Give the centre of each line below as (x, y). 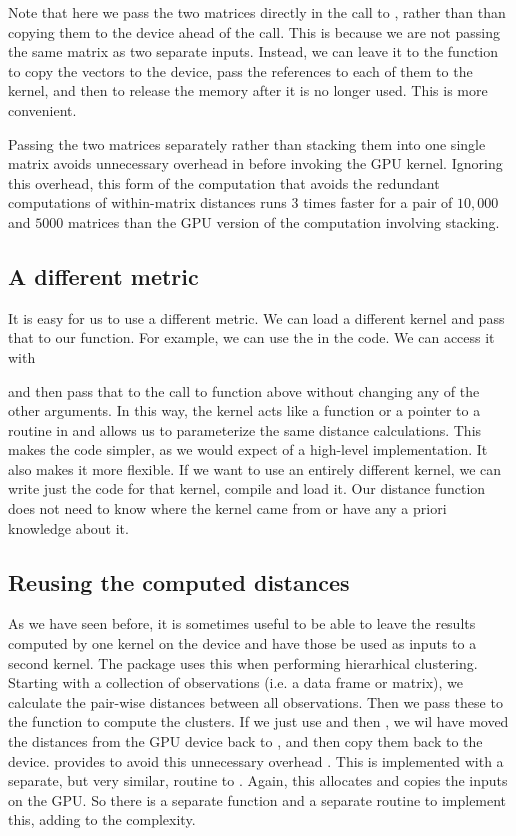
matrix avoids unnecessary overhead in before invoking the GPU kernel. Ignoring (255, 163)
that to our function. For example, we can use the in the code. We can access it (251, 337)
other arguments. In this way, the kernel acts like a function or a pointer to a (244, 410)
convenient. (42, 109)
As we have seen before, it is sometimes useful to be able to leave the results (242, 623)
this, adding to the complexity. (102, 819)
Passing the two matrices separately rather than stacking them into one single (247, 143)
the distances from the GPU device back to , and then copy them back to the (245, 741)
